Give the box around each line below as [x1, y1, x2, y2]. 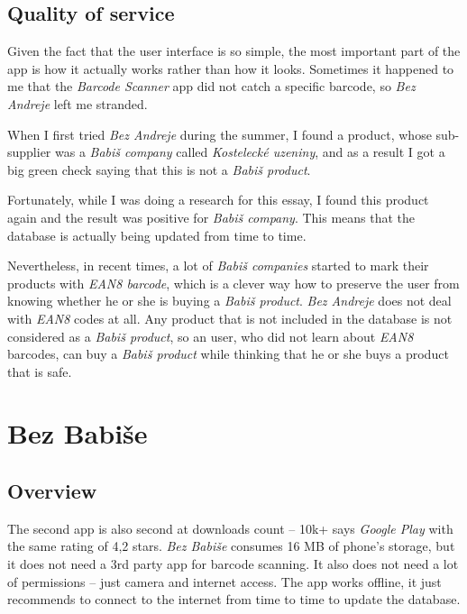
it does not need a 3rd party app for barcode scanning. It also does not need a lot [7, 554, 459, 573]
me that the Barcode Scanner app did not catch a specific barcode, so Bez [7, 77, 416, 96]
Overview [7, 477, 97, 505]
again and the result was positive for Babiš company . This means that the [7, 207, 416, 226]
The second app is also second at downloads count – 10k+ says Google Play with [7, 518, 453, 537]
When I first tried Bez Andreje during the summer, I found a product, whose [7, 124, 432, 143]
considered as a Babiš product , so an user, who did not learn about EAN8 [7, 326, 414, 345]
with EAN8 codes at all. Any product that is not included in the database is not [7, 308, 453, 327]
